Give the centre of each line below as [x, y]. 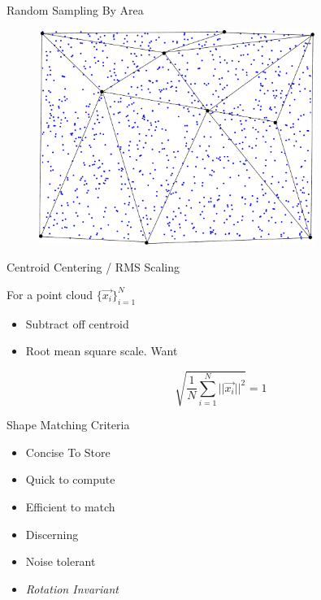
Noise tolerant [61, 561]
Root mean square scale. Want [102, 351]
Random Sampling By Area [75, 10]
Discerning [52, 534]
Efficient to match [70, 507]
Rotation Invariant [72, 588]
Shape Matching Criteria [68, 425]
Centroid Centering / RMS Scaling [93, 267]
